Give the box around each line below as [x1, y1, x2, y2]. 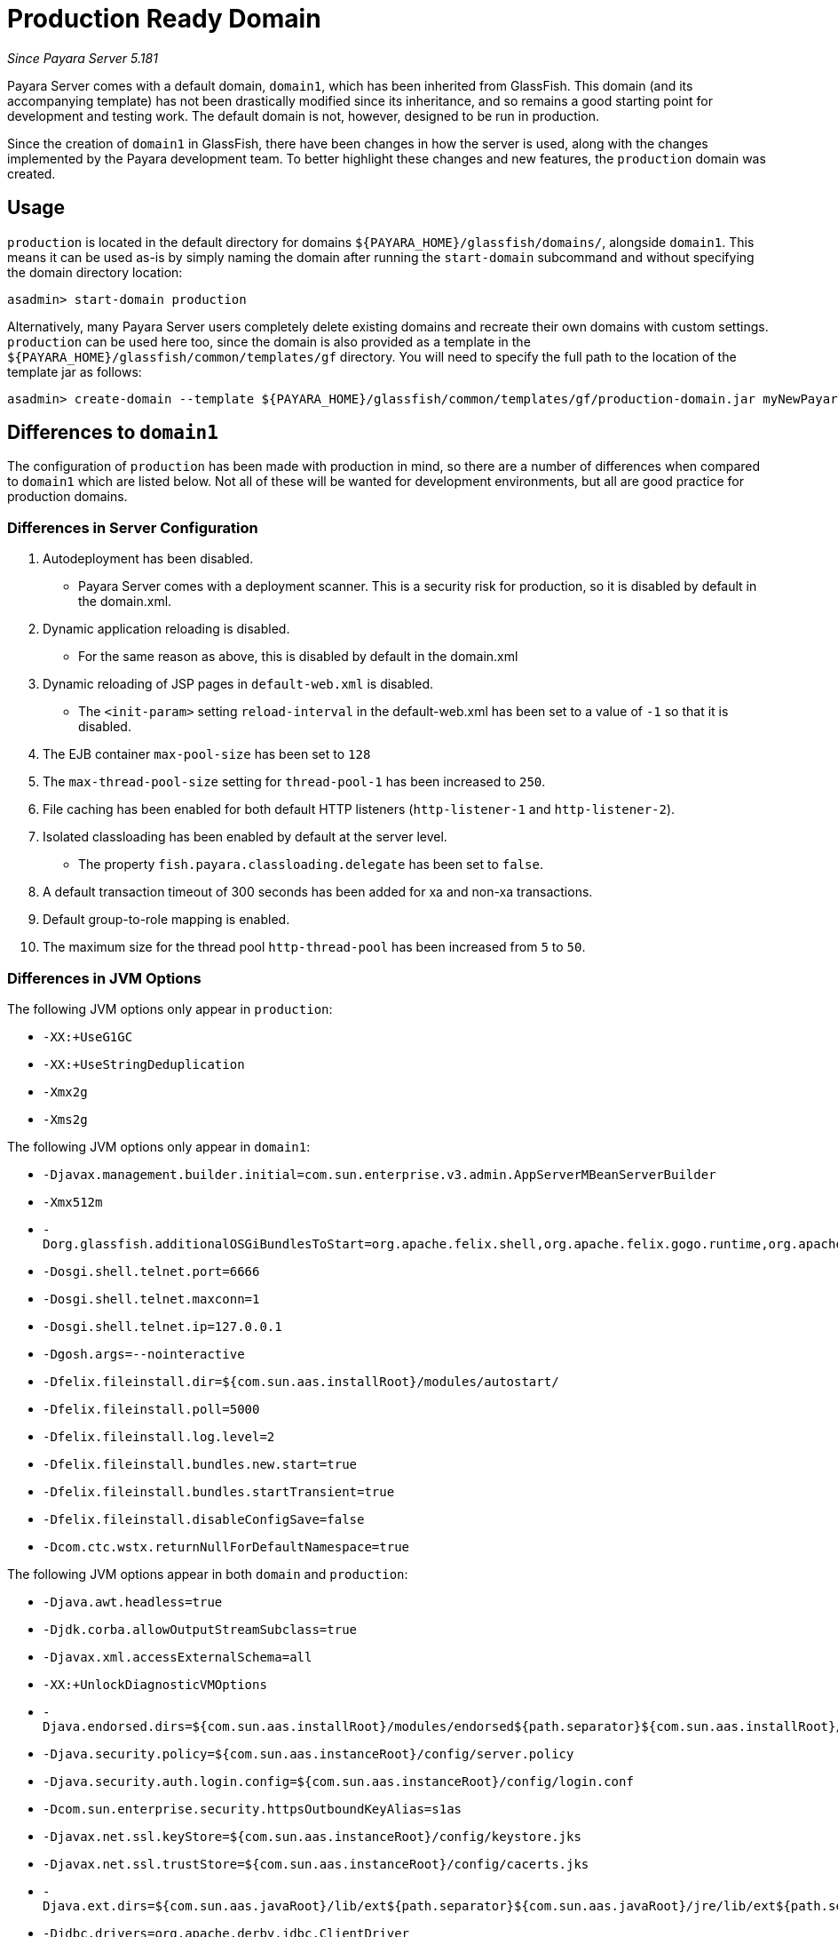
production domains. [7, 489, 128, 505]
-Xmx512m [43, 1194, 103, 1209]
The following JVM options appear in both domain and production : [7, 1566, 408, 1582]
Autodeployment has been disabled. [43, 551, 254, 567]
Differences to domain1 [7, 421, 218, 444]
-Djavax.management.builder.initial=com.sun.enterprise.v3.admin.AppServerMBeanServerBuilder [43, 1167, 716, 1182]
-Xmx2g [43, 1084, 88, 1099]
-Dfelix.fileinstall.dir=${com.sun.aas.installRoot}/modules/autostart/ [43, 1374, 559, 1389]
